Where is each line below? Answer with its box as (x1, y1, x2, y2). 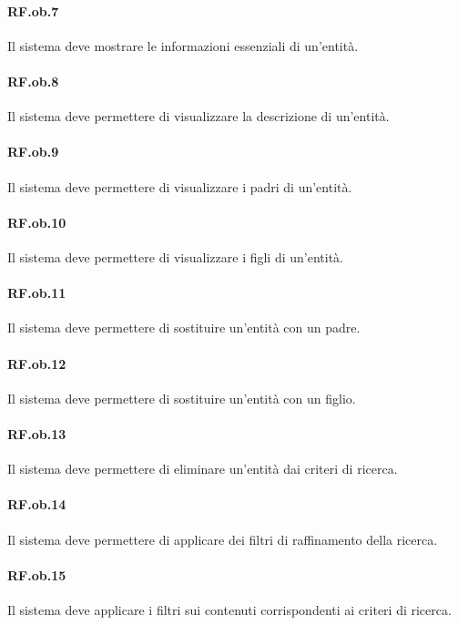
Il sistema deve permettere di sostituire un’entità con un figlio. (7, 388, 356, 407)
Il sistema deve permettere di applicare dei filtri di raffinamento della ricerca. (7, 529, 438, 548)
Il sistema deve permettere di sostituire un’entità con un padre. (7, 318, 361, 337)
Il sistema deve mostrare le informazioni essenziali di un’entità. (7, 36, 359, 55)
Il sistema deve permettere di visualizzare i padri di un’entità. (7, 177, 352, 196)
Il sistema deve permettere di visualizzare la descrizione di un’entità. (7, 107, 390, 126)
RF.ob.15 (7, 565, 66, 584)
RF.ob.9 (7, 142, 59, 161)
